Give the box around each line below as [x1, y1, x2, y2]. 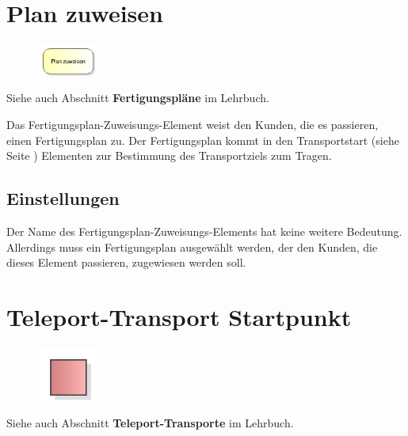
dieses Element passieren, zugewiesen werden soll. [6, 254, 246, 271]
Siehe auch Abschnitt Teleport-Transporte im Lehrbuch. [6, 414, 294, 430]
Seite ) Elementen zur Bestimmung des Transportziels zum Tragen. [6, 147, 332, 164]
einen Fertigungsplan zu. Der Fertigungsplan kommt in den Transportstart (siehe [6, 131, 399, 148]
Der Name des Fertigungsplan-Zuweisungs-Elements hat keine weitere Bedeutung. [6, 222, 402, 239]
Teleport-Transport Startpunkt [6, 300, 352, 332]
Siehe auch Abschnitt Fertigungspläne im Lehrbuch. [6, 89, 269, 106]
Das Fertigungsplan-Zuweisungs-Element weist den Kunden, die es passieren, [6, 116, 379, 132]
